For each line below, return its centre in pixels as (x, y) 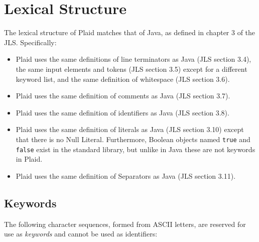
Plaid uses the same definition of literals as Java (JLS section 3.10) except (130, 129)
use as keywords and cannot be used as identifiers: (81, 234)
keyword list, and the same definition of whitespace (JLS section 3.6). (123, 79)
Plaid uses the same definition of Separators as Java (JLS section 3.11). (126, 175)
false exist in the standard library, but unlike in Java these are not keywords (136, 149)
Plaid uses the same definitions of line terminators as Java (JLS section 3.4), (134, 59)
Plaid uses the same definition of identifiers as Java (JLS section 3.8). (122, 112)
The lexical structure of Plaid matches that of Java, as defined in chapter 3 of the (130, 32)
